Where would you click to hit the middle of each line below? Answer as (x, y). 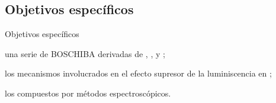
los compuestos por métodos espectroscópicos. (88, 93)
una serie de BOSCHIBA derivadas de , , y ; (85, 53)
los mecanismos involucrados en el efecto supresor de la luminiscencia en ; (138, 73)
